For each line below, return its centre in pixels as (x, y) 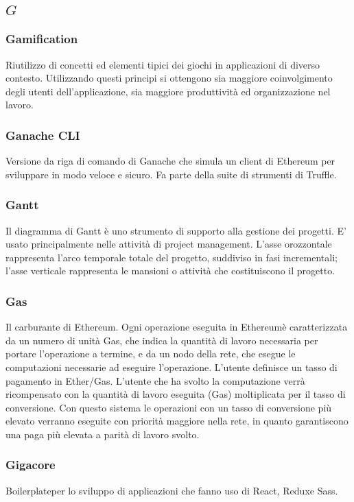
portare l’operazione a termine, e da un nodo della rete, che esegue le (151, 354)
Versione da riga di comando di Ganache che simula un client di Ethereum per (170, 161)
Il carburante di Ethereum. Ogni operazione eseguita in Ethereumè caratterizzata (177, 327)
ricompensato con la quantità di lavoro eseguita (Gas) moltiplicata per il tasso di (176, 394)
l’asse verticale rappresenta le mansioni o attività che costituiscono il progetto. (170, 271)
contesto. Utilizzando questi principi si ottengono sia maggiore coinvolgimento (169, 78)
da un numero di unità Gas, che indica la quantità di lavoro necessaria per (162, 340)
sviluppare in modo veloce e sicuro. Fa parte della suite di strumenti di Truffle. (171, 174)
